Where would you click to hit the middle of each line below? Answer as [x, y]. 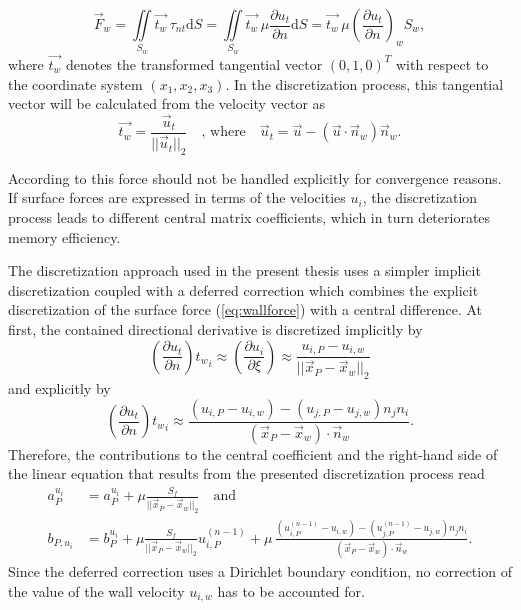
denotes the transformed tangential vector [194, 63]
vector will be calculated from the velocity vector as [167, 103]
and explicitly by [59, 388]
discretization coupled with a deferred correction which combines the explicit [243, 289]
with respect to [442, 63]
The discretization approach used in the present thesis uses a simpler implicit [244, 270]
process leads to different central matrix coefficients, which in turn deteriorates [249, 217]
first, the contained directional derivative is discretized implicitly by [215, 329]
